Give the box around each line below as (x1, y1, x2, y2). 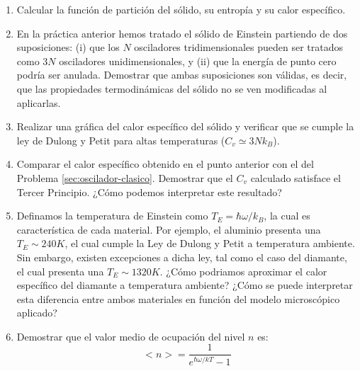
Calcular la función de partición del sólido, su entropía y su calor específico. (16, 2, 346, 16)
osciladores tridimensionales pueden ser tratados (134, 40, 343, 55)
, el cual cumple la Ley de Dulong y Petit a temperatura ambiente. (64, 236, 355, 251)
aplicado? (16, 305, 57, 320)
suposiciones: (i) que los (16, 40, 120, 55)
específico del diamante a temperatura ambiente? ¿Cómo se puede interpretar (16, 278, 353, 292)
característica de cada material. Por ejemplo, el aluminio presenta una (16, 222, 321, 236)
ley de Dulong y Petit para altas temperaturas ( (16, 132, 225, 147)
